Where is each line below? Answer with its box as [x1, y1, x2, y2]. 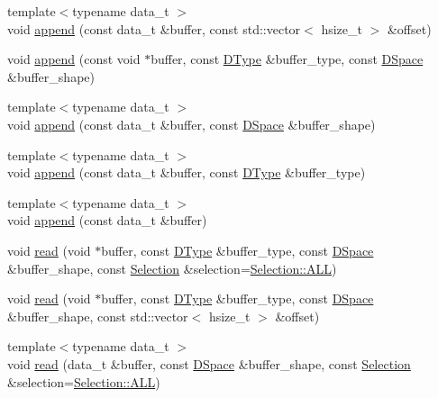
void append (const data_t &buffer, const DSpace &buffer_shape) [7, 114, 376, 133]
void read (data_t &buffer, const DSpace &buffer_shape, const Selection [7, 354, 411, 373]
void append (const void [7, 50, 141, 68]
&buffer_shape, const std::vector [7, 306, 188, 325]
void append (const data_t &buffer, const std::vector [7, 19, 301, 38]
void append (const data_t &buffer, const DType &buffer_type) [7, 163, 366, 182]
